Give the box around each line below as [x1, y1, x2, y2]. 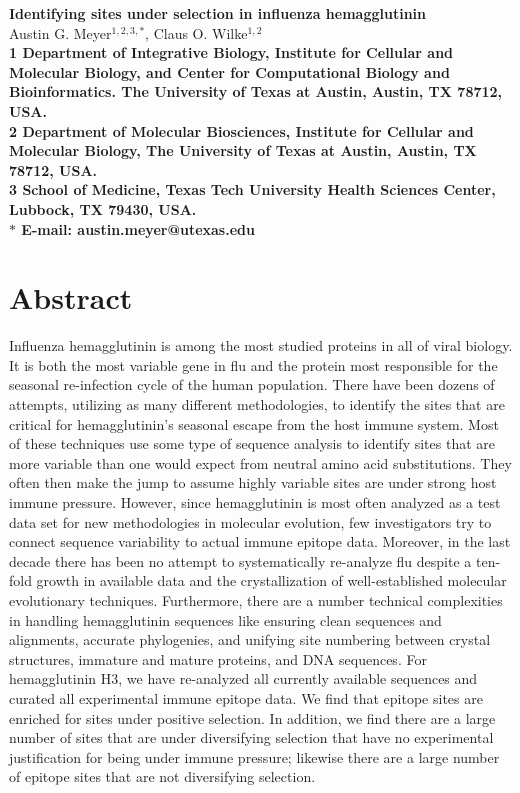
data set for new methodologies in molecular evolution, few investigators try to [9, 511, 492, 532]
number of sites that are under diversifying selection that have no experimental [9, 727, 494, 748]
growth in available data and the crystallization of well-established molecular [36, 570, 507, 591]
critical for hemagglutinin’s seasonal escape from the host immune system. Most [9, 413, 499, 434]
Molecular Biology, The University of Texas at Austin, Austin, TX [9, 140, 477, 161]
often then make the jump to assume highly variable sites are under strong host [9, 472, 497, 493]
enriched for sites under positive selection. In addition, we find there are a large [9, 707, 496, 728]
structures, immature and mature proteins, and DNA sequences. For [9, 648, 427, 669]
